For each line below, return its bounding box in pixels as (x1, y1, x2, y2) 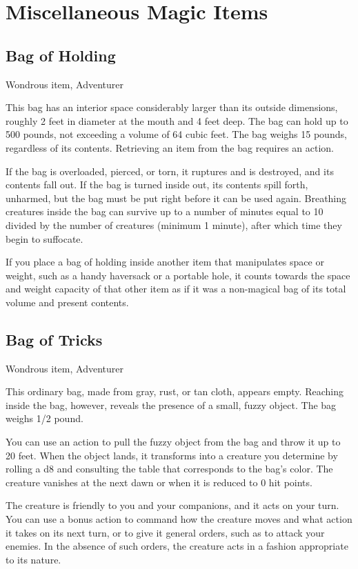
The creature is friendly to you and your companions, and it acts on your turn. (6, 498, 339, 512)
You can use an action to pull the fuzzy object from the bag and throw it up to (6, 435, 341, 449)
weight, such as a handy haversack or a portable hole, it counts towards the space (6, 268, 350, 282)
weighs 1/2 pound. (6, 411, 83, 426)
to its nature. (6, 552, 61, 566)
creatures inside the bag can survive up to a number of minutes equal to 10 (6, 204, 324, 219)
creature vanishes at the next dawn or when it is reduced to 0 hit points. (6, 475, 312, 489)
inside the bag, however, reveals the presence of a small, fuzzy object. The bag (6, 397, 337, 412)
